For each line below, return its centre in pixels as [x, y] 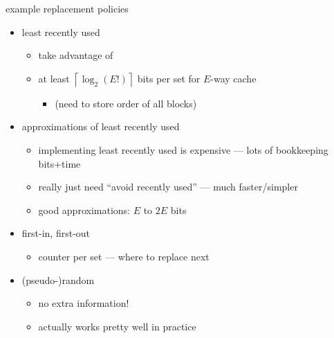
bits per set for [169, 78]
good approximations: [84, 210]
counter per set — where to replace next [124, 256]
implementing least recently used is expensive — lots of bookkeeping [183, 149]
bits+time [59, 163]
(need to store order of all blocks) [126, 103]
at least [54, 78]
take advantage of [76, 55]
